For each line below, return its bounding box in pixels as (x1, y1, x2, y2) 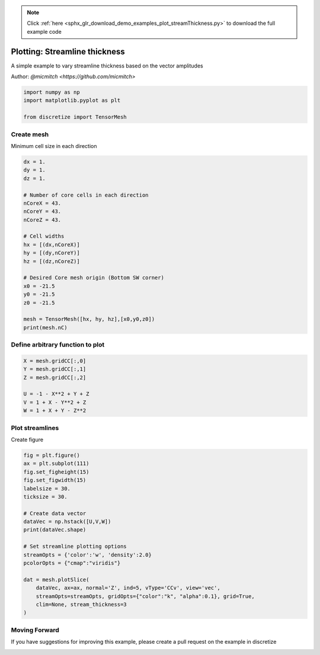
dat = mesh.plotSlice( (23, 576, 89, 583)
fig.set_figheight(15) (23, 468, 89, 475)
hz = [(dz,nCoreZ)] (23, 258, 80, 265)
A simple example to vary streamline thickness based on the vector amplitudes (11, 62, 204, 69)
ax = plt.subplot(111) (23, 460, 89, 467)
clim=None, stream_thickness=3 (36, 601, 127, 608)
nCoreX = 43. (23, 200, 62, 207)
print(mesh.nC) (23, 324, 68, 331)
